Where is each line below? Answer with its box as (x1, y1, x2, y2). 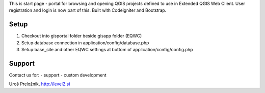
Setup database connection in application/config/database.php (21, 39, 149, 46)
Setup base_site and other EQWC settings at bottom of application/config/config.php (21, 47, 193, 53)
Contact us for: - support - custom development (9, 72, 106, 78)
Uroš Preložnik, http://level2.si (9, 81, 70, 87)
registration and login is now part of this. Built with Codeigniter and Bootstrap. (9, 7, 166, 13)
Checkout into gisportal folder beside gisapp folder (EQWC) (21, 33, 142, 39)
